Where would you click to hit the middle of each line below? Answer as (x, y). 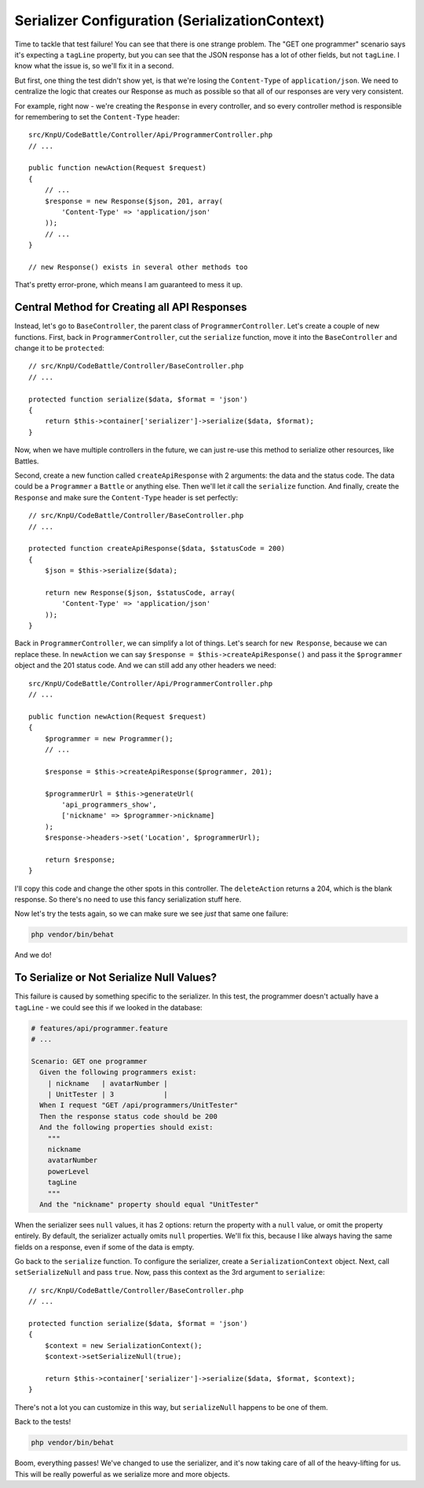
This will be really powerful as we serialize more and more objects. (122, 1474)
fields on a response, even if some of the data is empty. (104, 1246)
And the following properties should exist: (126, 1128)
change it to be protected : (60, 348)
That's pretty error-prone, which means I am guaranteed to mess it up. (129, 285)
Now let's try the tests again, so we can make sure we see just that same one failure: (152, 914)
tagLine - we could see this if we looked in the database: (109, 1007)
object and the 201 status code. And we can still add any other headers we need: (145, 666)
